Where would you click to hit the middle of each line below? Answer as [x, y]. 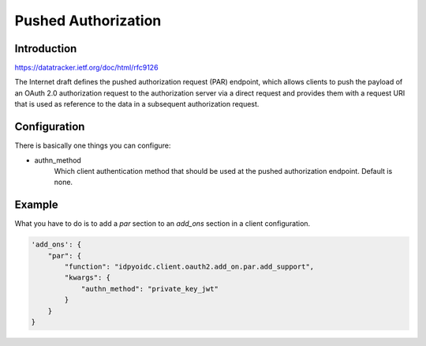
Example [36, 205]
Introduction [46, 49]
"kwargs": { [87, 278]
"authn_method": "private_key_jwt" [149, 289]
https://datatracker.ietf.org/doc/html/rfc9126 [86, 68]
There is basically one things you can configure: [93, 145]
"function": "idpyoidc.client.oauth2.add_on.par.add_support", [189, 266]
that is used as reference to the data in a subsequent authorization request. [137, 104]
